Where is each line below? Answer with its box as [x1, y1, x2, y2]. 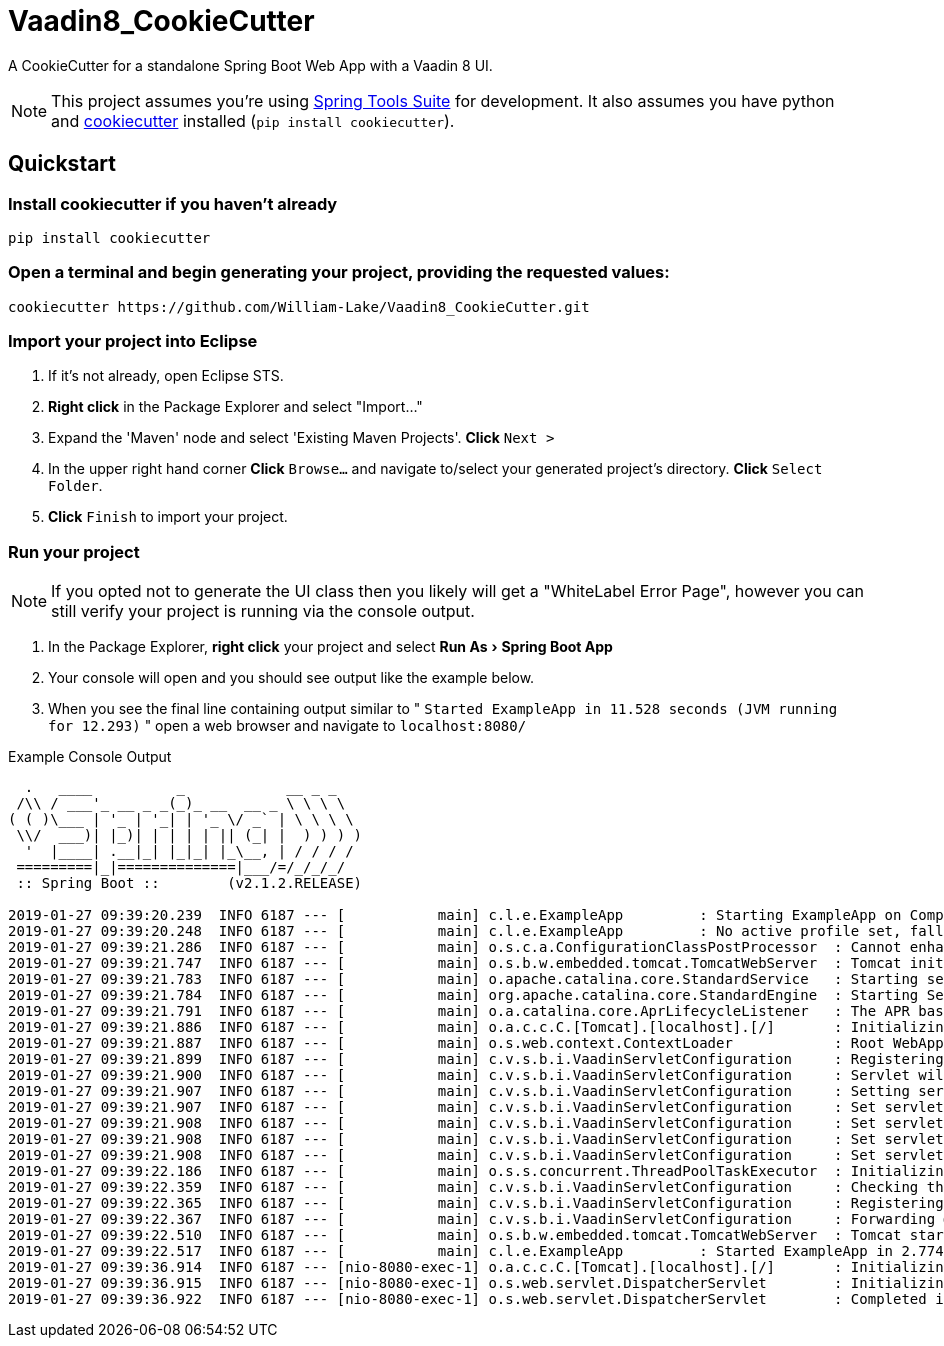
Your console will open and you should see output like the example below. [48, 669, 535, 687]
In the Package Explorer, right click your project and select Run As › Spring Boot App [48, 638, 613, 656]
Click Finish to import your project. [48, 508, 288, 526]
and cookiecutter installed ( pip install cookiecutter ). [51, 110, 455, 131]
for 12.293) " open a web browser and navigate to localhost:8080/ [48, 717, 527, 735]
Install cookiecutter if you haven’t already [8, 193, 338, 214]
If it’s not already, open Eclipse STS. [48, 367, 284, 385]
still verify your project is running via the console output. [51, 601, 475, 622]
